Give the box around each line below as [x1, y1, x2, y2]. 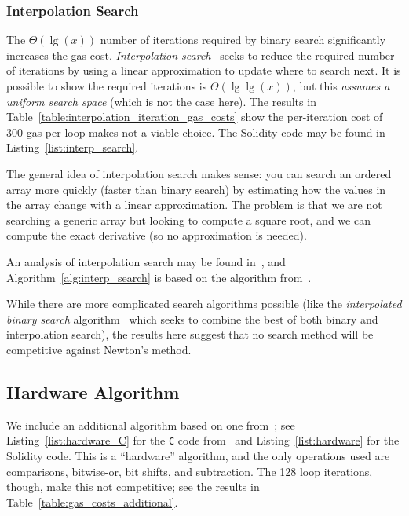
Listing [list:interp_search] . [6, 139, 139, 156]
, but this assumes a [292, 78, 390, 93]
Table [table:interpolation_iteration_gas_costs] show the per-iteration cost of [6, 108, 383, 125]
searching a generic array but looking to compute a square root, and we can [6, 211, 371, 228]
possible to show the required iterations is [6, 78, 207, 93]
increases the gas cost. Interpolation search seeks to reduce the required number [6, 46, 395, 63]
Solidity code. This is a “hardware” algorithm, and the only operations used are [6, 447, 390, 463]
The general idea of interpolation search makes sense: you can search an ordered [6, 165, 392, 181]
